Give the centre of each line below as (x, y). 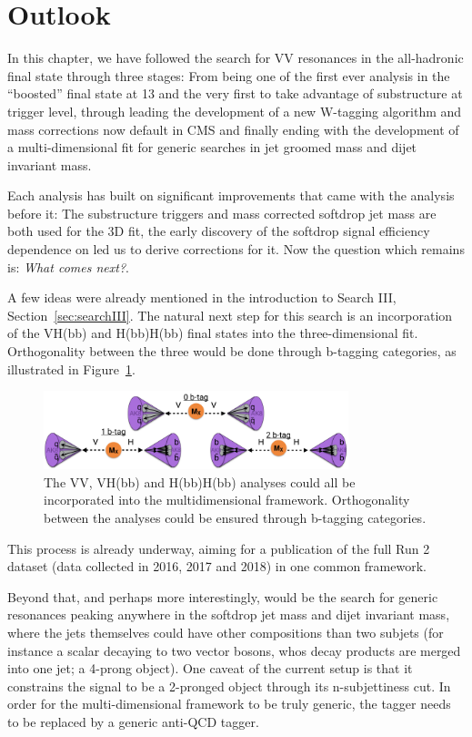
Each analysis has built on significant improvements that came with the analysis (231, 195)
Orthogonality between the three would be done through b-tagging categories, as (232, 351)
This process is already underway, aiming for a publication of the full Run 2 (219, 548)
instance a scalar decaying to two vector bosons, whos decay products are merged (234, 650)
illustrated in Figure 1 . (71, 368)
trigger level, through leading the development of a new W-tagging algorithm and (235, 111)
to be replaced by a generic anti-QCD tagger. (133, 721)
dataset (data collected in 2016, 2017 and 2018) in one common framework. (217, 566)
